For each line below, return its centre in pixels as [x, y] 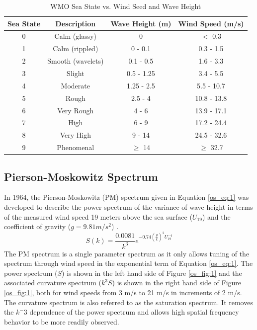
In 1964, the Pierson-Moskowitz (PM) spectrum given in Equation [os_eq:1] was [127, 197]
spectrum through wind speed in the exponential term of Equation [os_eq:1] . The [128, 263]
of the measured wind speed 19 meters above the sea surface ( [98, 216]
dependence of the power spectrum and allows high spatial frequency [134, 312]
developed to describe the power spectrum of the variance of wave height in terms [128, 206]
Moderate [75, 85]
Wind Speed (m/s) [211, 23]
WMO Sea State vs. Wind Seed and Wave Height [126, 6]
